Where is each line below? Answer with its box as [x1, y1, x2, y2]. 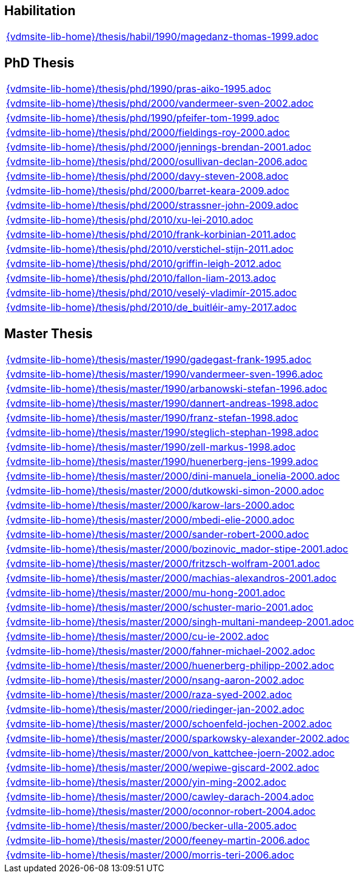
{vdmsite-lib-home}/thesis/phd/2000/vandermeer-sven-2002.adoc [6, 97, 314, 110]
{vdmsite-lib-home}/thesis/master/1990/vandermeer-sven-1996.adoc [6, 368, 323, 381]
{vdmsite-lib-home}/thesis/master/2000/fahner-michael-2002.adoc [6, 645, 315, 658]
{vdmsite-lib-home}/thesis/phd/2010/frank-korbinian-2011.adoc [6, 228, 297, 241]
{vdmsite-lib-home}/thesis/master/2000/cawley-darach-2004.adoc [6, 791, 314, 803]
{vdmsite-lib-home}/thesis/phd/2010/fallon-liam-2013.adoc [6, 272, 277, 285]
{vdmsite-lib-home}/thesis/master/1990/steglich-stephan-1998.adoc [6, 426, 319, 439]
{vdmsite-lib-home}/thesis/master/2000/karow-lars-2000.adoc [6, 499, 295, 512]
